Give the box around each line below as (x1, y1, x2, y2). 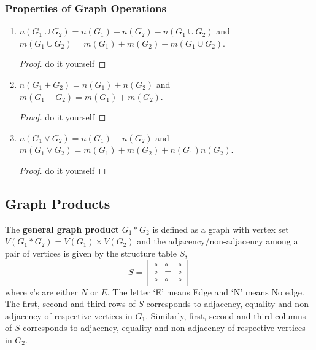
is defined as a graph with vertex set (152, 222, 289, 235)
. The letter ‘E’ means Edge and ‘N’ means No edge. (107, 285, 304, 298)
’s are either (33, 285, 78, 298)
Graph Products (5, 193, 110, 212)
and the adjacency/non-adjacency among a (137, 235, 298, 247)
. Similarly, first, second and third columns (145, 309, 306, 322)
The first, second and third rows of (5, 297, 136, 310)
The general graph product (5, 222, 119, 235)
